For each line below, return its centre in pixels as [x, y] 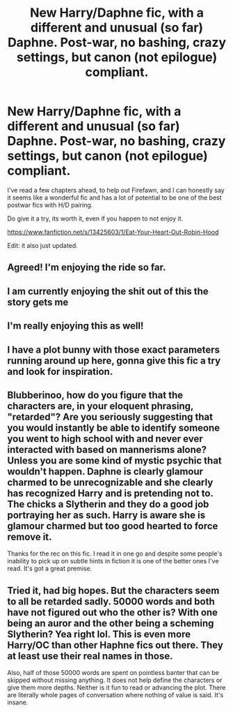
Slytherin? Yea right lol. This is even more [99, 634]
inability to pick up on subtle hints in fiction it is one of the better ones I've [113, 561]
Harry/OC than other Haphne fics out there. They [115, 645]
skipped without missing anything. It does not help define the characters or [115, 680]
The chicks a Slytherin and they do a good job [108, 504]
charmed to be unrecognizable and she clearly [110, 482]
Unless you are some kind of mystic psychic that [115, 460]
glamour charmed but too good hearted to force [113, 526]
